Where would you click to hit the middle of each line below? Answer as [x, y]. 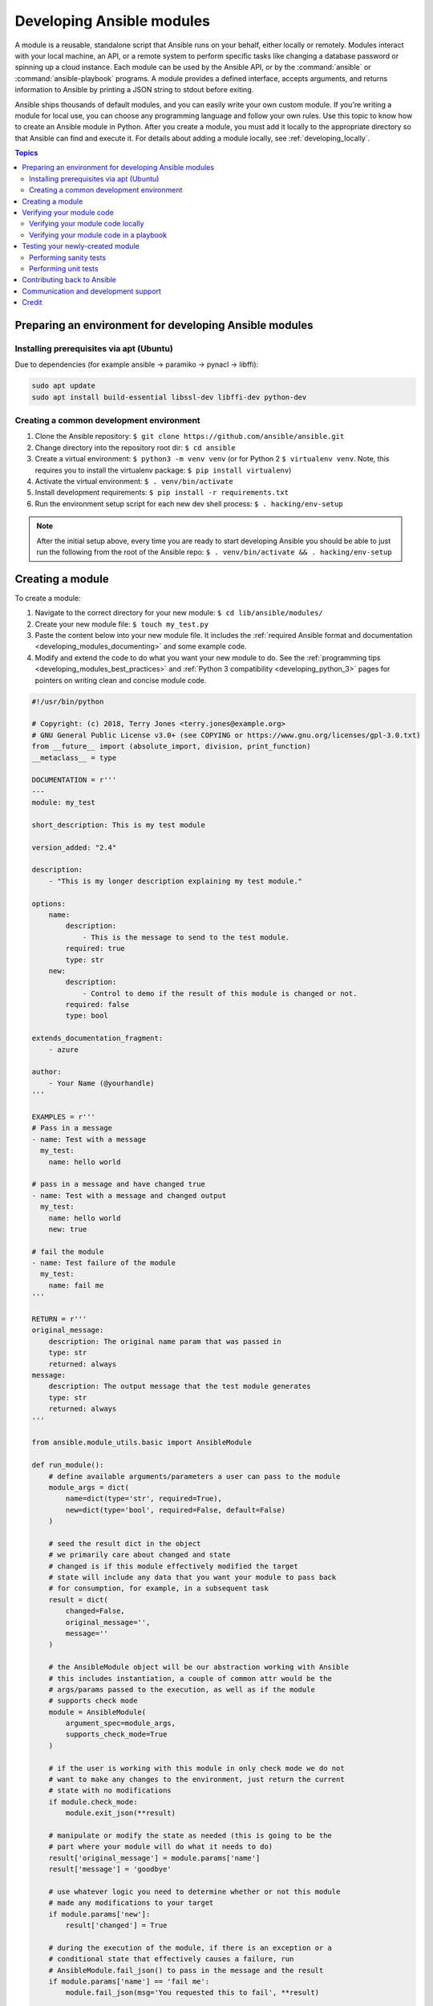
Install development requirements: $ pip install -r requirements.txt [162, 493]
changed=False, [95, 1611]
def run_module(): [68, 1465]
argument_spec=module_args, [121, 1724]
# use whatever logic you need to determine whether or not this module [194, 1891]
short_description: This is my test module [119, 825]
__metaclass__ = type [74, 757]
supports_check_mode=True [116, 1734]
